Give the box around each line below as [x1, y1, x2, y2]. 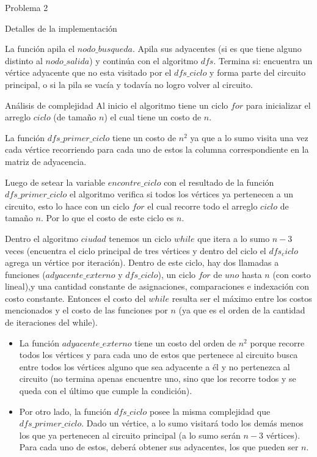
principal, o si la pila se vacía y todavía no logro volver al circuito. [5, 78, 253, 90]
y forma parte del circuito [210, 66, 306, 79]
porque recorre [250, 336, 305, 349]
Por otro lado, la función [19, 404, 112, 417]
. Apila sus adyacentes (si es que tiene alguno [132, 42, 302, 55]
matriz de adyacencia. [5, 155, 87, 167]
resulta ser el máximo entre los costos [172, 291, 312, 304]
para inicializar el [246, 98, 311, 111]
